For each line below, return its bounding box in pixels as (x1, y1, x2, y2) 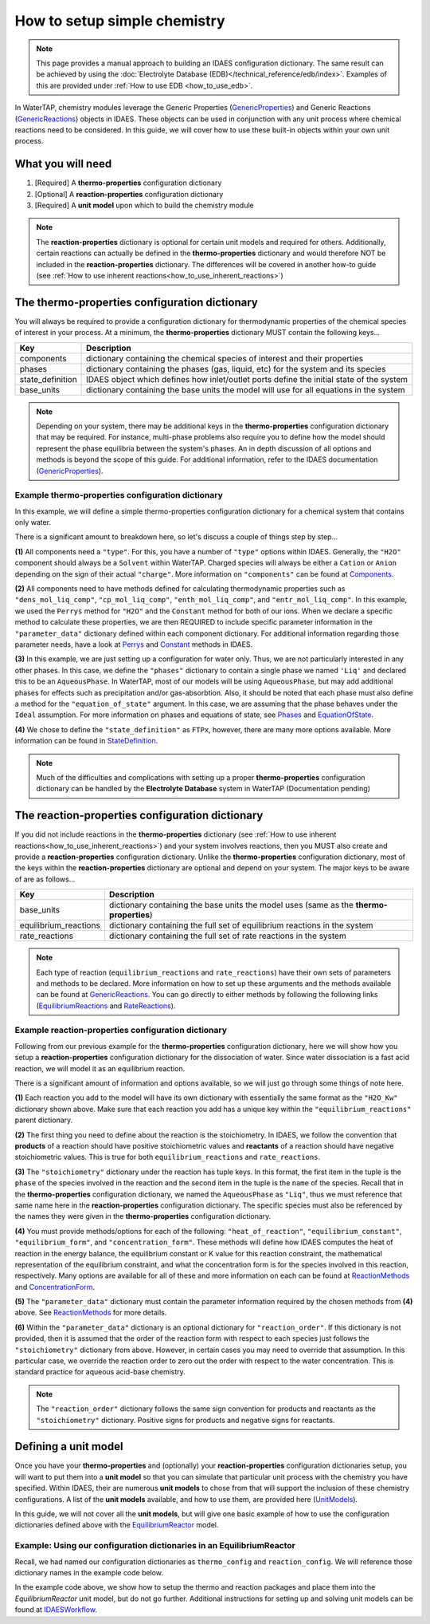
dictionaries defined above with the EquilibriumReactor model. (14, 1520, 219, 1530)
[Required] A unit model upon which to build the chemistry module (34, 200, 254, 210)
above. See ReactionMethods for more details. (14, 1308, 167, 1318)
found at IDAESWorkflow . (14, 1605, 97, 1614)
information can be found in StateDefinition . (14, 736, 158, 746)
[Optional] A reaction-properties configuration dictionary (34, 189, 224, 199)
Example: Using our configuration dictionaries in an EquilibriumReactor (14, 1540, 296, 1551)
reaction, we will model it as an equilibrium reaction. (14, 1063, 186, 1073)
